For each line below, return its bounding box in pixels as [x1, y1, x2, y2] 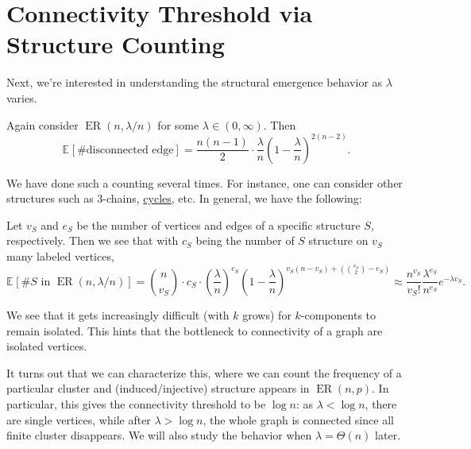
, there [365, 395, 397, 412]
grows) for [242, 306, 291, 323]
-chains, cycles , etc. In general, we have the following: [102, 190, 362, 207]
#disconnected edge [77, 144, 174, 156]
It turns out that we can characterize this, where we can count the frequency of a [6, 364, 402, 381]
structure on [308, 232, 369, 249]
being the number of [195, 232, 295, 249]
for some [157, 116, 199, 133]
